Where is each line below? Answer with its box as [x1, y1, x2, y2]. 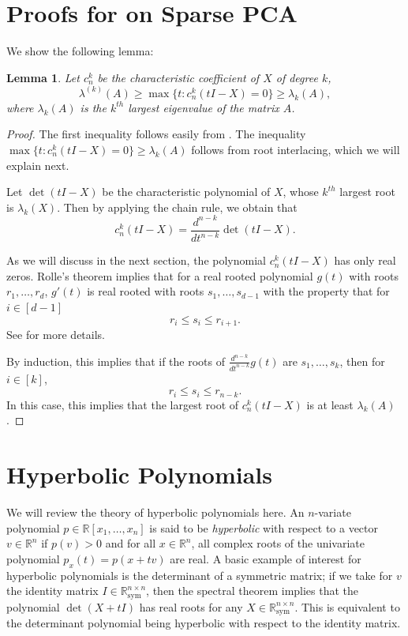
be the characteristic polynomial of [102, 183, 271, 200]
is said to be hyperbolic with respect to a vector [149, 519, 379, 536]
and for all [105, 535, 156, 551]
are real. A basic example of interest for [170, 550, 361, 566]
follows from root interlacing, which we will [191, 141, 400, 157]
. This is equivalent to [294, 598, 400, 615]
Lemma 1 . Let [6, 69, 80, 85]
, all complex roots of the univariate [191, 535, 365, 551]
